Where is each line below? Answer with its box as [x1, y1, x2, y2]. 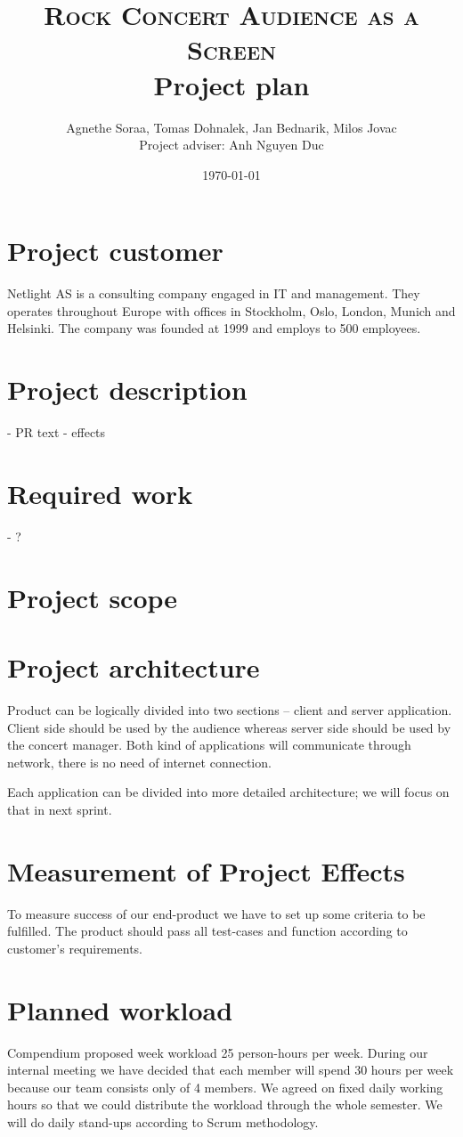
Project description [7, 371, 248, 408]
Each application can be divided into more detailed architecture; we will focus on [7, 783, 450, 801]
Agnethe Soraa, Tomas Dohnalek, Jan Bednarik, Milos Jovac [66, 118, 397, 136]
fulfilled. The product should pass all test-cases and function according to [7, 922, 408, 940]
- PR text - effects [7, 423, 106, 442]
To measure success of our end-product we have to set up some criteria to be [7, 904, 426, 922]
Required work [7, 475, 193, 511]
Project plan [153, 66, 310, 102]
